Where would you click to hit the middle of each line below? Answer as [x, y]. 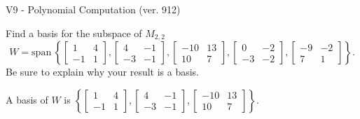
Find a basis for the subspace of [74, 33]
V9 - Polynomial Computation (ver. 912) [93, 9]
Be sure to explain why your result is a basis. [103, 72]
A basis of [27, 99]
